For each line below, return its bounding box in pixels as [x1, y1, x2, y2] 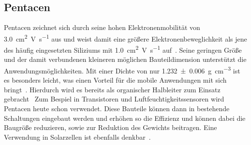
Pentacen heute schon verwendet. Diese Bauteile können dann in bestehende [4, 103, 230, 113]
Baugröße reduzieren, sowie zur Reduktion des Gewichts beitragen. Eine [4, 122, 217, 132]
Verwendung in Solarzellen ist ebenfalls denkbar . [4, 131, 151, 142]
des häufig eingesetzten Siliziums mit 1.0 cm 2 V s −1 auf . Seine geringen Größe [4, 43, 242, 55]
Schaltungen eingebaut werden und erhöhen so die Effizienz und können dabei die [4, 113, 246, 123]
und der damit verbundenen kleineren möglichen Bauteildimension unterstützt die [4, 54, 247, 64]
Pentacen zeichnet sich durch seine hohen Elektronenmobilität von [4, 22, 200, 32]
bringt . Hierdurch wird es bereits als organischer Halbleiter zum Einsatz [4, 84, 221, 94]
